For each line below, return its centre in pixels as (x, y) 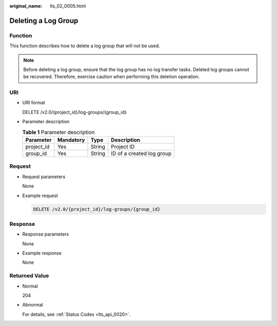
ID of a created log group (141, 154)
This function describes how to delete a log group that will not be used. (85, 46)
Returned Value (29, 276)
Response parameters (46, 234)
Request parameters (44, 177)
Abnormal (33, 305)
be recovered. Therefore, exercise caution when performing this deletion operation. (112, 76)
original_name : (26, 6)
